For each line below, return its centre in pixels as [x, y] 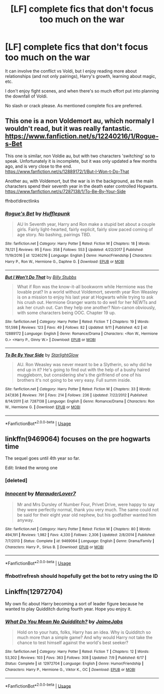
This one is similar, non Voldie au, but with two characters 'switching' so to [80, 156]
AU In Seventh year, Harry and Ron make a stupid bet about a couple [86, 224]
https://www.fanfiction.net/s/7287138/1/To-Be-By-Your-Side [65, 191]
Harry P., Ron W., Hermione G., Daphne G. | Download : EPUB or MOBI [65, 262]
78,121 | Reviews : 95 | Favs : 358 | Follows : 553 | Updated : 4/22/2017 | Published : [74, 249]
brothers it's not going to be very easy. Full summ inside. [74, 380]
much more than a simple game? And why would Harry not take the [85, 637]
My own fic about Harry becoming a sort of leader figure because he [74, 603]
